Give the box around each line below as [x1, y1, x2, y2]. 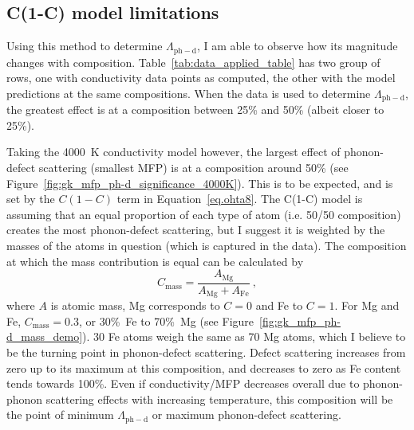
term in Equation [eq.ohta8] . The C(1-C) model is [116, 190, 363, 207]
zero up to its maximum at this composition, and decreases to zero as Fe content [6, 359, 401, 376]
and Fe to [255, 297, 303, 314]
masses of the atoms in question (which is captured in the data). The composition [6, 237, 407, 254]
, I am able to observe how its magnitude [197, 37, 398, 54]
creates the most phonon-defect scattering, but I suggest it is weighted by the [6, 221, 385, 238]
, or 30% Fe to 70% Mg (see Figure [78, 312, 254, 329]
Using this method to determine [6, 37, 163, 54]
